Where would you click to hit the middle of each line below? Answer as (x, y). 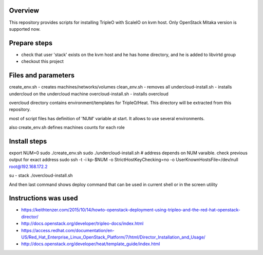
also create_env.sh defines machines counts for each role (67, 127)
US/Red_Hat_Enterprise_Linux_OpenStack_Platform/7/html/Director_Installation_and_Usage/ (113, 237)
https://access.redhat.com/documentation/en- (68, 230)
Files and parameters (42, 75)
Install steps (28, 141)
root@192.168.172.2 (28, 166)
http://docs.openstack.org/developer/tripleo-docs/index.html (82, 223)
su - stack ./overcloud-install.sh (41, 176)
